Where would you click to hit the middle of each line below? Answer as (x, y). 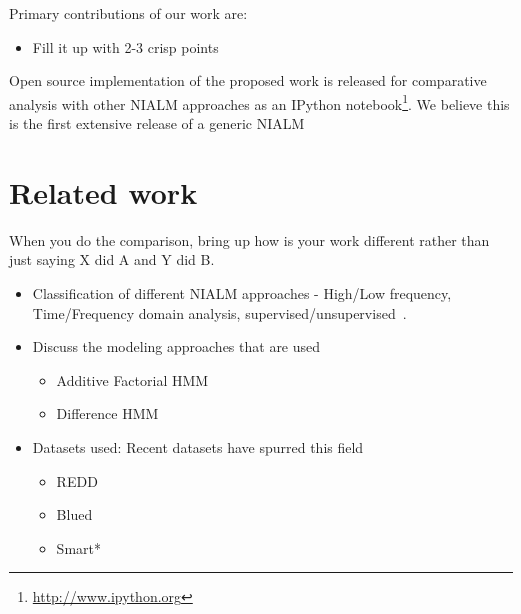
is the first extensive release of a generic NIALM (157, 123)
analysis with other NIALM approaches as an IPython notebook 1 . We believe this (259, 102)
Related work (103, 191)
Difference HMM (107, 413)
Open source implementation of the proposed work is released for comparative (248, 80)
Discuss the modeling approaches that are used (176, 346)
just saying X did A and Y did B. (112, 259)
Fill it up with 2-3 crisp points (125, 46)
